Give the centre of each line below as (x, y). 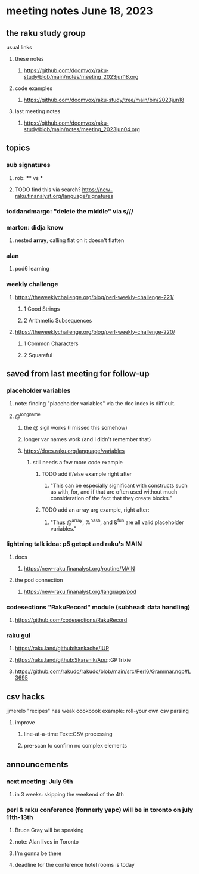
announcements (37, 764)
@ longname (27, 416)
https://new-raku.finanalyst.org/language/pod (80, 591)
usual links (19, 47)
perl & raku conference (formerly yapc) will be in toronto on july (100, 810)
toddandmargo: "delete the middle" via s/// (70, 211)
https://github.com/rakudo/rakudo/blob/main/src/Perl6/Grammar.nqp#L (103, 671)
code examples (33, 88)
